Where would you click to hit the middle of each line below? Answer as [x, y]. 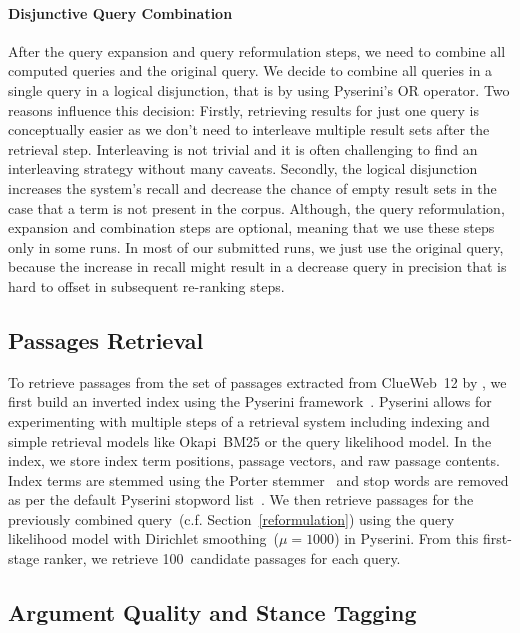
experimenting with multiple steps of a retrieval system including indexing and [249, 420]
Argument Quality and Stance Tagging [212, 612]
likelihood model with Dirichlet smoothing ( [144, 538]
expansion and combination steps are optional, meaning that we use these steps [251, 227]
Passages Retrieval [106, 339]
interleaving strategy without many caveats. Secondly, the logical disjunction [243, 168]
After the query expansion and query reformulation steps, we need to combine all [257, 50]
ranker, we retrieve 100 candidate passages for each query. [222, 558]
